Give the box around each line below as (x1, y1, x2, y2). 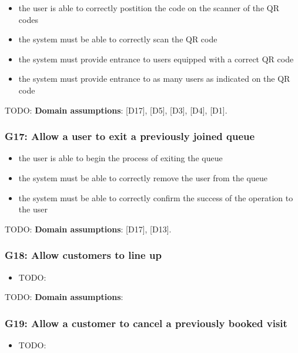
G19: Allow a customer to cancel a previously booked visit (5, 315, 287, 330)
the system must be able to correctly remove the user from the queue (18, 171, 267, 184)
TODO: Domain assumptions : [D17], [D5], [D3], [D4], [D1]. (5, 104, 227, 116)
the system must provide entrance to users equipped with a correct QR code (18, 52, 294, 65)
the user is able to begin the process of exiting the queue (18, 152, 223, 164)
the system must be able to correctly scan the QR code (18, 33, 217, 45)
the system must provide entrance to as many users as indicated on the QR (18, 72, 290, 85)
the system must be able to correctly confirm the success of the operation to (18, 191, 293, 204)
